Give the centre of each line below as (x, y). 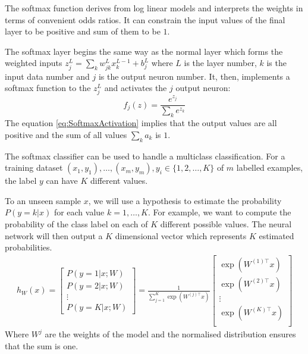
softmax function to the (48, 88)
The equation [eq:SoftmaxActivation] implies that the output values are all (141, 123)
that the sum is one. (42, 345)
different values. (119, 181)
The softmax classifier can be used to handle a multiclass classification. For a (145, 156)
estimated (276, 235)
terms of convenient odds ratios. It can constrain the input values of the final (145, 19)
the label (21, 181)
